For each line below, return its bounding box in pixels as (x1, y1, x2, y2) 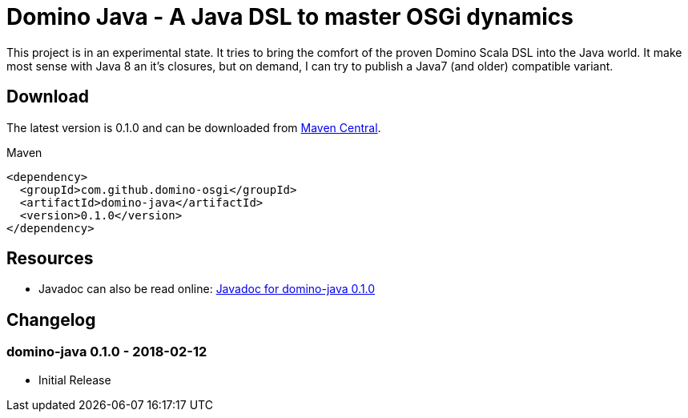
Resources (6, 248, 94, 269)
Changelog (6, 309, 96, 330)
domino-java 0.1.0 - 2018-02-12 (6, 344, 207, 360)
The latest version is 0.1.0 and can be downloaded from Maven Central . (6, 120, 381, 135)
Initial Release (38, 372, 111, 387)
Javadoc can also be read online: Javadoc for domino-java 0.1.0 (38, 282, 376, 296)
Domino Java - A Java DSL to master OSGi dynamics (6, 3, 574, 30)
